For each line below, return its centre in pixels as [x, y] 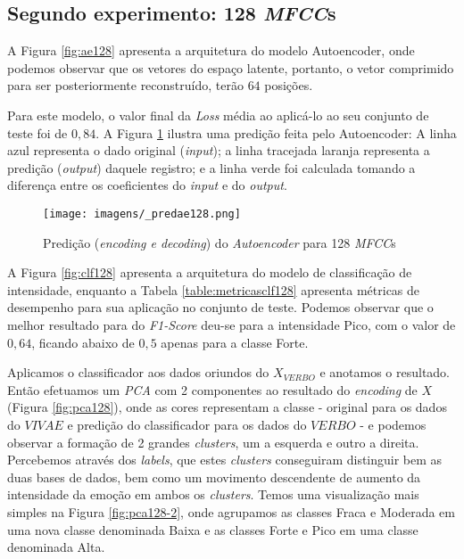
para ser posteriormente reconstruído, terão [125, 85]
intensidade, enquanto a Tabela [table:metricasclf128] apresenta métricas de [214, 289]
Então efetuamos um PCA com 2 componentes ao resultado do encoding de [212, 389]
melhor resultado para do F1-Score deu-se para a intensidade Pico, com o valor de [232, 324]
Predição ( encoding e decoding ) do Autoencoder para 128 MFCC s [220, 242]
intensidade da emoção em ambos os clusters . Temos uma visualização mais [213, 494]
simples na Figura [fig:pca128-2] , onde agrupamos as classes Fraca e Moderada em [231, 511]
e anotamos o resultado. [385, 372]
